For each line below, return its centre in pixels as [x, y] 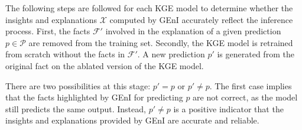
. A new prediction [171, 54]
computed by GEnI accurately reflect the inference [201, 19]
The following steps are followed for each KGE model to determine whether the [149, 8]
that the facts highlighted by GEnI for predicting [94, 97]
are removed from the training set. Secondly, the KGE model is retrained [161, 42]
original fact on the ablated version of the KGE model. [105, 65]
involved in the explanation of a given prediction [193, 31]
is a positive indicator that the [228, 108]
